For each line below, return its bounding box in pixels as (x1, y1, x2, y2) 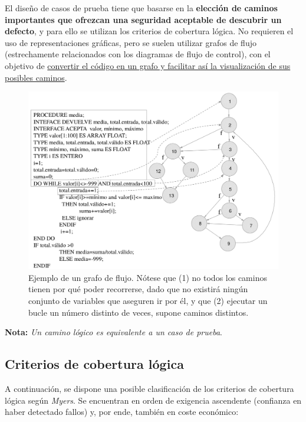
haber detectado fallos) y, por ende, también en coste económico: (5, 405, 239, 418)
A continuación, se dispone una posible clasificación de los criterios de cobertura (5, 382, 294, 394)
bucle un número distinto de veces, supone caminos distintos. (28, 306, 249, 318)
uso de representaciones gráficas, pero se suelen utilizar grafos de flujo (5, 36, 256, 48)
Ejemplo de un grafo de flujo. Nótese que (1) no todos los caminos (28, 271, 267, 283)
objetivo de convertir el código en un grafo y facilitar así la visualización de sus (5, 59, 291, 71)
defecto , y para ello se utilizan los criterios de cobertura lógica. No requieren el (5, 25, 294, 37)
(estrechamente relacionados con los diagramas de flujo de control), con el (5, 48, 271, 60)
